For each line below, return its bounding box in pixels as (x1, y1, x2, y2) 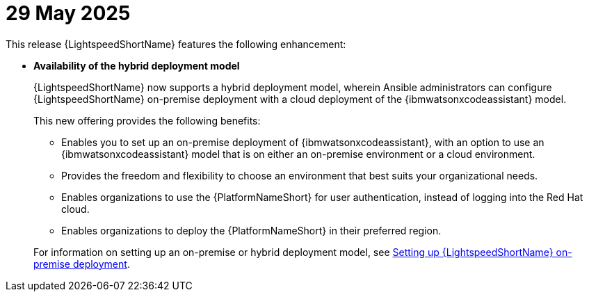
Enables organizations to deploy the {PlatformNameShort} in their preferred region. (61, 224, 442, 236)
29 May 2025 (6, 1, 131, 25)
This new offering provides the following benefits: (33, 114, 261, 127)
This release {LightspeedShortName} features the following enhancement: (6, 38, 346, 50)
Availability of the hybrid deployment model (33, 59, 240, 72)
